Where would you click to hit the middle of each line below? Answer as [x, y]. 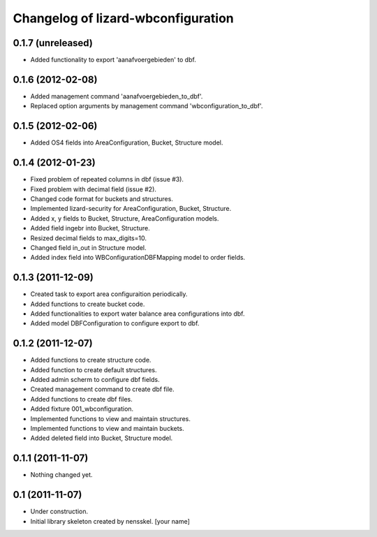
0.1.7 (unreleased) [53, 43]
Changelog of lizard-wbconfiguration [123, 18]
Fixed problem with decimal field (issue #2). [94, 189]
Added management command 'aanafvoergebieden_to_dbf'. [117, 96]
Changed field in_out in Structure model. [88, 247]
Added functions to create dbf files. [81, 399]
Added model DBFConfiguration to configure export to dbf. [115, 323]
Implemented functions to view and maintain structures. [111, 418]
